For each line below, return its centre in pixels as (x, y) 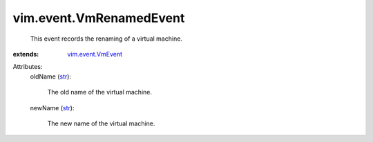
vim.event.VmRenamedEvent (99, 18)
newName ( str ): (52, 108)
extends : (26, 54)
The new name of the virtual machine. (101, 123)
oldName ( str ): (51, 77)
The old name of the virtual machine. (99, 92)
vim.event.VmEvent (95, 54)
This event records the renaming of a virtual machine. (106, 39)
